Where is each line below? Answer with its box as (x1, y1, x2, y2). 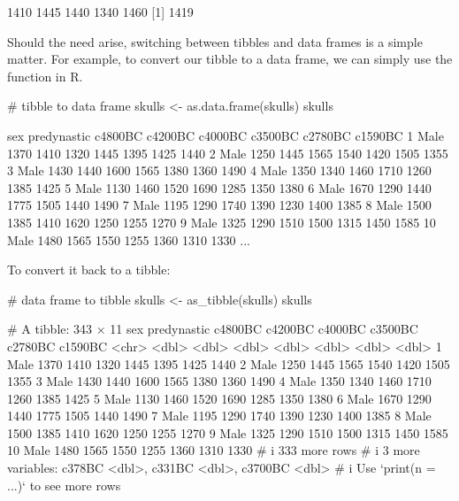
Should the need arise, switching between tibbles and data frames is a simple (7, 32, 423, 50)
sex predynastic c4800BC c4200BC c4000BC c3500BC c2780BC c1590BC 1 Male (7, 126, 444, 144)
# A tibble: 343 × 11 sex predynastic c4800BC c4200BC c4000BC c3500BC (7, 320, 418, 338)
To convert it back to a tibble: (7, 260, 171, 279)
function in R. (7, 66, 83, 85)
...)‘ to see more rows (7, 475, 121, 494)
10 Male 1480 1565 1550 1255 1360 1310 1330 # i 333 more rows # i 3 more (7, 441, 420, 459)
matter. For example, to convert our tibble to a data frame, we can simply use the (7, 50, 453, 68)
